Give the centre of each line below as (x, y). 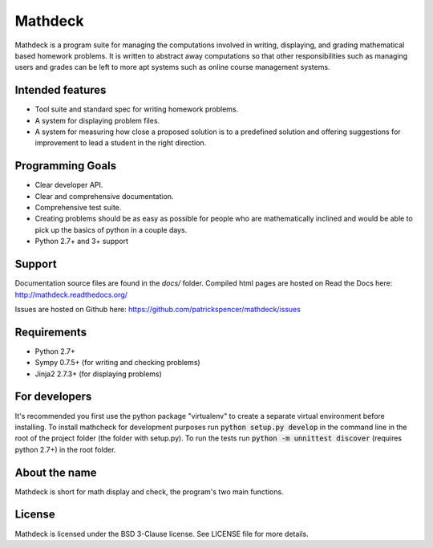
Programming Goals (66, 166)
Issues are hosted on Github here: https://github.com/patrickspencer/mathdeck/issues (158, 309)
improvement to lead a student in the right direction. (121, 143)
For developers (53, 397)
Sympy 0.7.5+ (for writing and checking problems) (117, 363)
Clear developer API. (69, 185)
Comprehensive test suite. (78, 208)
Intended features (61, 90)
